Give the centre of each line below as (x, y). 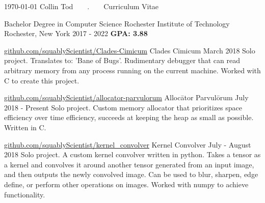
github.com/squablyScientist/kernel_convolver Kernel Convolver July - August (128, 144)
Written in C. (25, 127)
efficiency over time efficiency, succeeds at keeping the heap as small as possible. (129, 117)
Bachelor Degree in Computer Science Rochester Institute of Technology (117, 23)
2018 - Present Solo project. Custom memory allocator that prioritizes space (123, 107)
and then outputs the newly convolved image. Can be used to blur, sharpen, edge (131, 174)
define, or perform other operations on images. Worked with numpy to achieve (126, 184)
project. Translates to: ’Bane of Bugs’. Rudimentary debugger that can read (122, 60)
